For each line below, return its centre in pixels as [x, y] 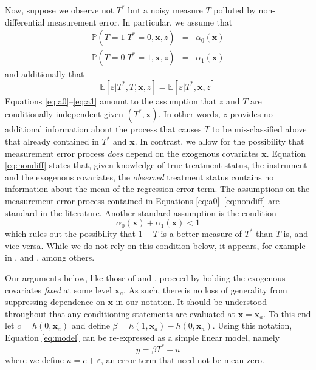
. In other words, [189, 114]
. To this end [287, 313]
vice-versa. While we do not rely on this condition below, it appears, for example [155, 245]
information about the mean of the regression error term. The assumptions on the [157, 189]
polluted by [235, 10]
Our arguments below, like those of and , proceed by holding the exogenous [145, 277]
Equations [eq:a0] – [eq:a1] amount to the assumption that [111, 101]
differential [25, 22]
